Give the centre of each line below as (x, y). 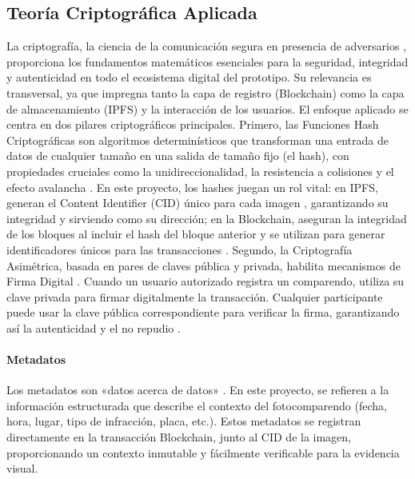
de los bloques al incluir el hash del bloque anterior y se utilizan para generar (196, 234)
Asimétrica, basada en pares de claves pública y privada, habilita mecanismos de (204, 265)
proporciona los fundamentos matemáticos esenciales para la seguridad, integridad (207, 61)
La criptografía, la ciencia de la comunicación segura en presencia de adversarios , (207, 46)
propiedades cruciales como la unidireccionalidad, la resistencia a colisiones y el (200, 171)
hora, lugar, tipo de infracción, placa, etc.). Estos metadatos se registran (184, 421)
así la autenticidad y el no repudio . (94, 327)
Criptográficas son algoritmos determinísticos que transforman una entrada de (198, 140)
